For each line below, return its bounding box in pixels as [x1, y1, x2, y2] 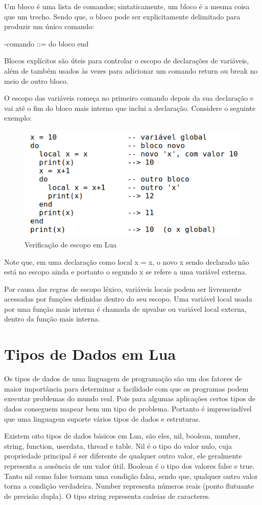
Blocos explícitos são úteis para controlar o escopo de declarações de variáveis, [4, 55, 249, 66]
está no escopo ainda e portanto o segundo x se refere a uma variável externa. [4, 266, 247, 277]
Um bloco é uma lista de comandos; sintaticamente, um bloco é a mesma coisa [4, 1, 250, 11]
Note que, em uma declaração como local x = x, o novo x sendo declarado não [4, 256, 249, 267]
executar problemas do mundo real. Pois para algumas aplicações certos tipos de [4, 393, 255, 404]
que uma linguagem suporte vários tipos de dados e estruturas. [4, 413, 201, 424]
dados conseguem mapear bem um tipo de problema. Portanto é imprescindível [4, 403, 252, 414]
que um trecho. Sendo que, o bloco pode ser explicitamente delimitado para [4, 11, 241, 21]
